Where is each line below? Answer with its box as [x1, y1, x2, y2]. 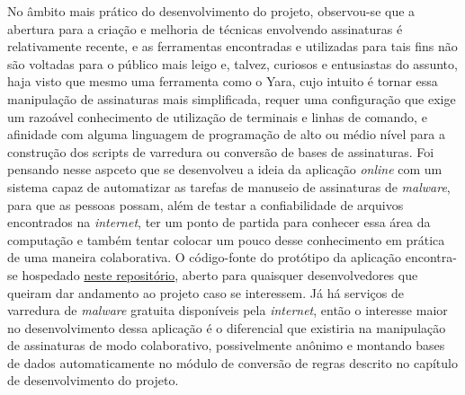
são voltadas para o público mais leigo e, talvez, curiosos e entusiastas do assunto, [7, 54, 458, 73]
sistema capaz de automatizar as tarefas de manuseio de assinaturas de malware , [7, 177, 451, 196]
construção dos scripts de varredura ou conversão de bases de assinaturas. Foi [7, 142, 434, 161]
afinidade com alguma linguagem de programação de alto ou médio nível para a [7, 125, 446, 144]
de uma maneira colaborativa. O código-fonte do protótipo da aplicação [7, 248, 402, 267]
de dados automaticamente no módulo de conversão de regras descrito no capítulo [7, 353, 458, 372]
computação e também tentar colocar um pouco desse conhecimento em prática [7, 230, 445, 249]
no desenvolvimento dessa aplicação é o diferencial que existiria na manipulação [7, 318, 446, 337]
